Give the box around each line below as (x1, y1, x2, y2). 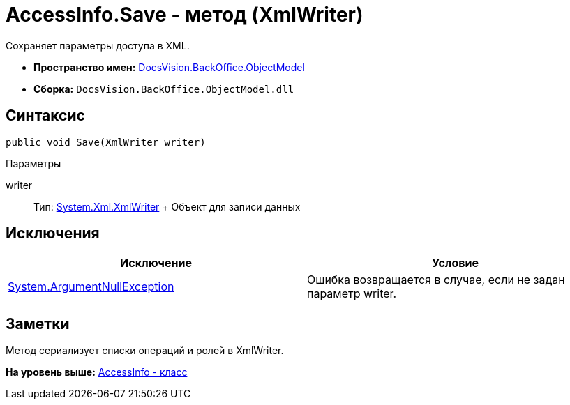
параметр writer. (307, 286, 397, 301)
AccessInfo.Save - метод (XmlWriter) (6, 3, 363, 26)
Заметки (6, 314, 70, 333)
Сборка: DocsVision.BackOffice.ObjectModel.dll (33, 82, 294, 95)
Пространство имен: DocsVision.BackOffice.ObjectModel (33, 61, 305, 73)
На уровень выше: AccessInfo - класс (6, 366, 188, 379)
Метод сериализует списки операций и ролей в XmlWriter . (6, 344, 284, 357)
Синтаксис (6, 107, 85, 125)
